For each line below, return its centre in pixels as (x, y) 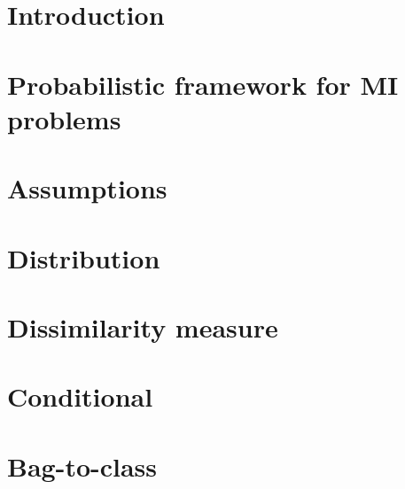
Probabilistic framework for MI (203, 84)
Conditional (80, 396)
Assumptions (87, 188)
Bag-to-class (82, 466)
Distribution (84, 257)
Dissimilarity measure (143, 326)
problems (64, 118)
